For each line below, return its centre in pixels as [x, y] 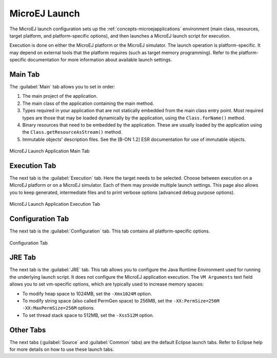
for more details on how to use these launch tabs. [62, 349]
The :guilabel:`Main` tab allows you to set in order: [62, 87]
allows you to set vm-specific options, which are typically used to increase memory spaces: [107, 284]
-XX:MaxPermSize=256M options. [58, 308]
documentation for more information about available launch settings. [100, 60]
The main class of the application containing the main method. [88, 103]
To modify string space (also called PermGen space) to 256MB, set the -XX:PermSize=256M [121, 300]
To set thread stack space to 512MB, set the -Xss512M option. [88, 315]
